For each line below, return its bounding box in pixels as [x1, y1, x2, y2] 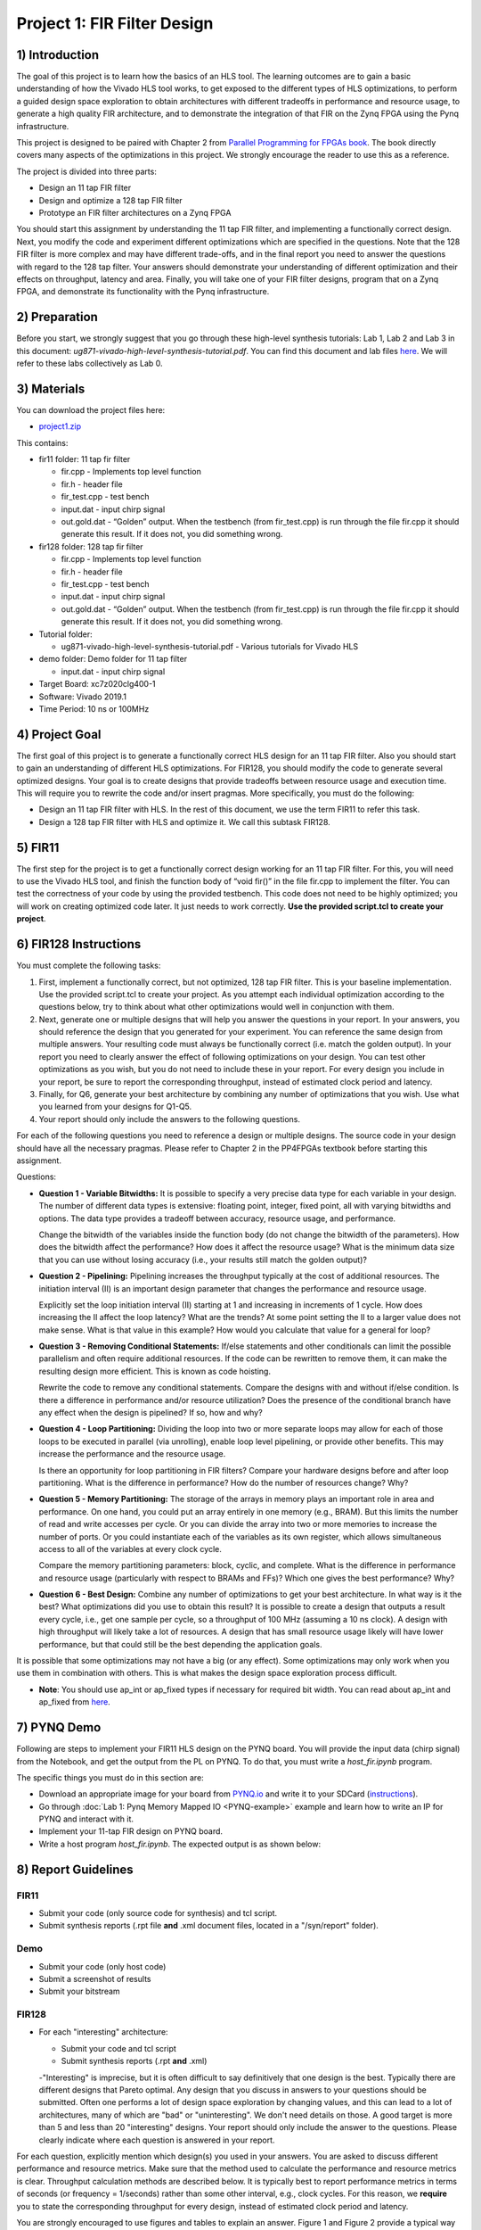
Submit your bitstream [38, 1986, 120, 1997]
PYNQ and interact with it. [38, 1813, 134, 1824]
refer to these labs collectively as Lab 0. [16, 358, 164, 368]
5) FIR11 [16, 839, 60, 855]
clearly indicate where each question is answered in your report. [38, 2135, 275, 2145]
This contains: [16, 437, 69, 448]
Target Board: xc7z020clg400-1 [38, 679, 156, 690]
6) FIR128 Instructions [16, 937, 142, 952]
